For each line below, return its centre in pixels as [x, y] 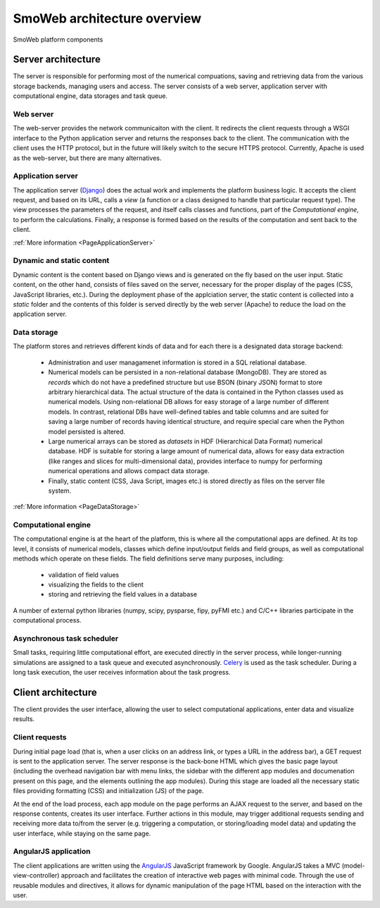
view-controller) [36, 876]
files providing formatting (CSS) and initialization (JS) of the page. [108, 791]
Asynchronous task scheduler [66, 638]
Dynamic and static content [61, 261]
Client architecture [55, 692]
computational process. [47, 620]
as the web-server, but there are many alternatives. [87, 158]
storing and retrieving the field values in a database [122, 594]
